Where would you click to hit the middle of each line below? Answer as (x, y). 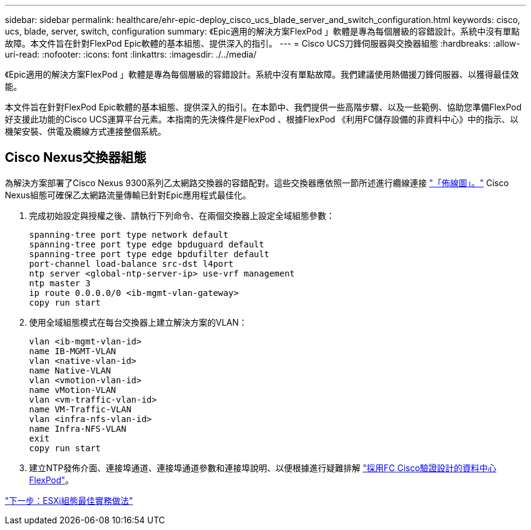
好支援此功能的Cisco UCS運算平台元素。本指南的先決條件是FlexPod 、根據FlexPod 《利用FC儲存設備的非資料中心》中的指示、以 (262, 119)
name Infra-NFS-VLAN (78, 428)
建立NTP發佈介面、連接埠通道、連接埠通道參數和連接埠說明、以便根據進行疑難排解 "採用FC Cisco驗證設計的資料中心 (263, 468)
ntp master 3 (60, 283)
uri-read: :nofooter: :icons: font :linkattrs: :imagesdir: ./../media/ (131, 54)
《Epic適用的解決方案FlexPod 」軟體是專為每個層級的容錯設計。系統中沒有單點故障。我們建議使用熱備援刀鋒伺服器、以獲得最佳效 (262, 74)
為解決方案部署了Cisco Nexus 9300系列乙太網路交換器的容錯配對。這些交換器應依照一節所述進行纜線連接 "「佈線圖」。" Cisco (257, 183)
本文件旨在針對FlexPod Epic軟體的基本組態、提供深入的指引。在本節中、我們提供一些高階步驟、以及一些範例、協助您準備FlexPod (263, 107)
